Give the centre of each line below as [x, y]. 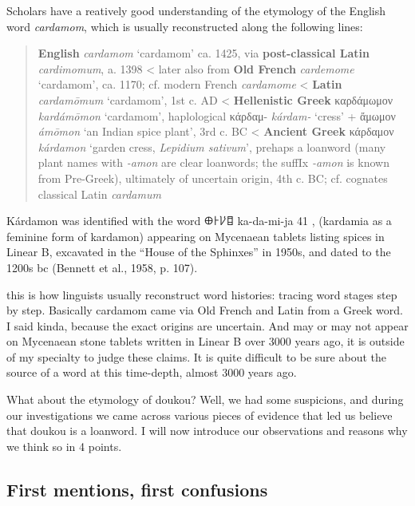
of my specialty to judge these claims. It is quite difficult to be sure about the [196, 356]
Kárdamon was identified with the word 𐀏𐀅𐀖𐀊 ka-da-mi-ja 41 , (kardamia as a [199, 221]
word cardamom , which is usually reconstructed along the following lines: [185, 26]
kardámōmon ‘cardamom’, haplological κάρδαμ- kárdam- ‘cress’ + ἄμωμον [217, 115]
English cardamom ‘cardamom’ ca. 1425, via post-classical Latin [204, 53]
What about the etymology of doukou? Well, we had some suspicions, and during [205, 399]
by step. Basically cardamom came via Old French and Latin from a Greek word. [205, 310]
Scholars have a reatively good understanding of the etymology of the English [196, 10]
